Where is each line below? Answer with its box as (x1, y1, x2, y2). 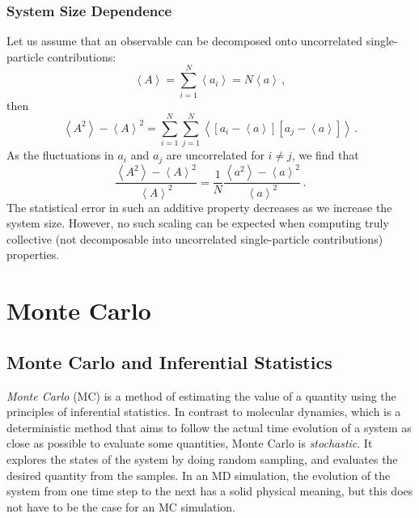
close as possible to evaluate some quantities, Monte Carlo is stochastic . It (6, 435, 373, 452)
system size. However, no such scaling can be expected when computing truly (6, 214, 389, 231)
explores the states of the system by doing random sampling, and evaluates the (6, 450, 398, 467)
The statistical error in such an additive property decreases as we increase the (6, 198, 392, 215)
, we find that (291, 146, 359, 163)
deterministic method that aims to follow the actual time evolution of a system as (6, 418, 412, 435)
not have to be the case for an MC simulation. (6, 498, 235, 515)
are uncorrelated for (166, 146, 265, 163)
